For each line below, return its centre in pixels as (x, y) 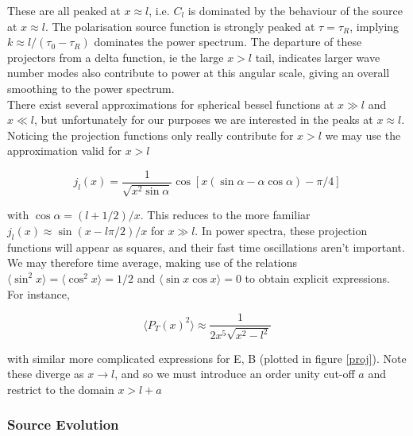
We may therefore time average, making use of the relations (152, 262)
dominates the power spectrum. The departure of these (228, 42)
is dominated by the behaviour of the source (295, 10)
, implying (374, 26)
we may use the (363, 135)
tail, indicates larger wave (318, 57)
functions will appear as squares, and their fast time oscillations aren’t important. (206, 247)
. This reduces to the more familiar (225, 215)
